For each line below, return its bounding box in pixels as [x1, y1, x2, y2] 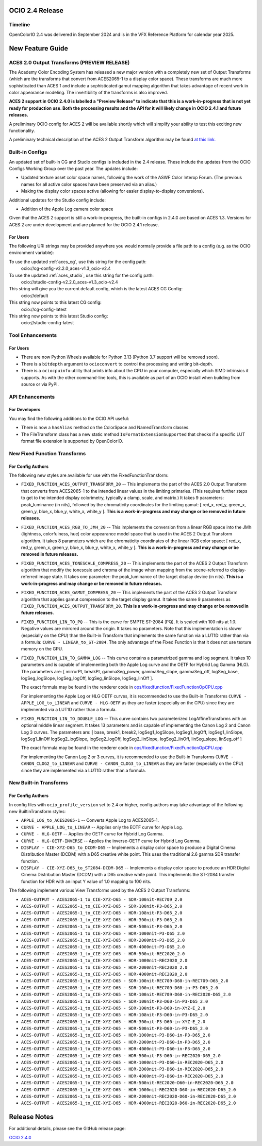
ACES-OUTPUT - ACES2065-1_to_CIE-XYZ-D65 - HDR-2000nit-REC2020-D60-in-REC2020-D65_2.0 [21, 1094, 236, 1099]
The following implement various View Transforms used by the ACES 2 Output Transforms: [9, 887, 191, 893]
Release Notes [9, 1113, 54, 1121]
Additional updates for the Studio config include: [9, 197, 106, 203]
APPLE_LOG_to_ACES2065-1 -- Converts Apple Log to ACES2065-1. [21, 817, 159, 823]
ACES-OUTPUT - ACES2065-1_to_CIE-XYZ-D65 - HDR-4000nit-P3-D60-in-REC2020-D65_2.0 [21, 1073, 223, 1079]
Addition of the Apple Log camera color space [21, 206, 114, 212]
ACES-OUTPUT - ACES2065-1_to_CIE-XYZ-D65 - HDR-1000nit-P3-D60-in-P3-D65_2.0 [21, 1032, 211, 1038]
